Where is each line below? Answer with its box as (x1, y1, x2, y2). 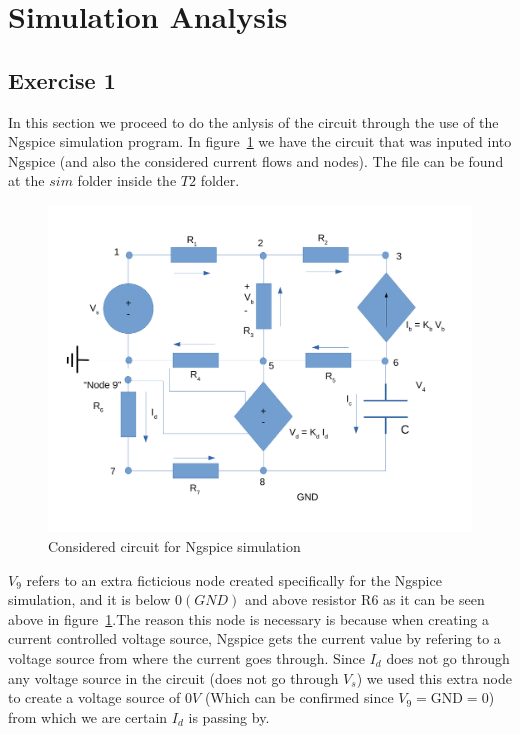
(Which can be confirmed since (204, 687, 394, 708)
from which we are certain (8, 706, 168, 727)
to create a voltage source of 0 (8, 687, 193, 708)
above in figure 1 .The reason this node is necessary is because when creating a (8, 608, 489, 629)
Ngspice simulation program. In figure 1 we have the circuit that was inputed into (8, 131, 512, 152)
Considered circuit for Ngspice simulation (48, 536, 301, 557)
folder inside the (77, 170, 177, 191)
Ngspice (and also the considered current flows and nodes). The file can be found (8, 150, 504, 171)
